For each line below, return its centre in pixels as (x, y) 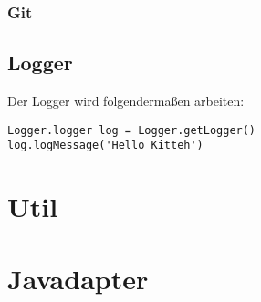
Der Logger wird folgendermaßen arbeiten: (126, 101)
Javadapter (78, 278)
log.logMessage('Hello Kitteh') (105, 146)
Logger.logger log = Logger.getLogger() (132, 130)
